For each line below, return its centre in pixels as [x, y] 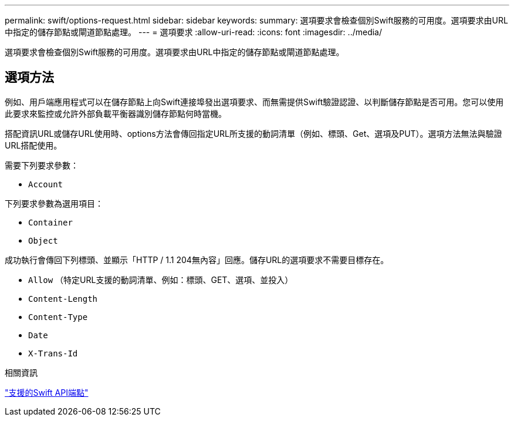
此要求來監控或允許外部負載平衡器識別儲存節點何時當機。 [116, 113]
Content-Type [58, 317]
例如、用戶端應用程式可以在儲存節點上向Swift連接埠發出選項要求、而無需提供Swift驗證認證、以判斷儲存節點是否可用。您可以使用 [254, 102]
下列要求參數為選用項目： [54, 203]
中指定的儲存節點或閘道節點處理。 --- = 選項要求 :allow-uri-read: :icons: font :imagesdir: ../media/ [194, 32]
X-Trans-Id [53, 353]
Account [46, 184]
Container [50, 222]
